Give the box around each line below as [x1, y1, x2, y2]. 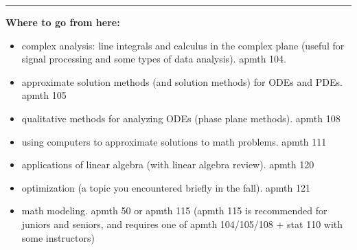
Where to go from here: [5, 15, 120, 29]
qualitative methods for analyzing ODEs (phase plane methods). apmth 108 [21, 111, 341, 125]
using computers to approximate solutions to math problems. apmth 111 [21, 134, 327, 148]
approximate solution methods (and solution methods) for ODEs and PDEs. [21, 74, 343, 89]
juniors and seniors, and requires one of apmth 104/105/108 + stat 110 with [21, 216, 343, 231]
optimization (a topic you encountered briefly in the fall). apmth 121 [21, 180, 310, 194]
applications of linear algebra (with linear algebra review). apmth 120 [21, 157, 314, 172]
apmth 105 [21, 88, 67, 102]
